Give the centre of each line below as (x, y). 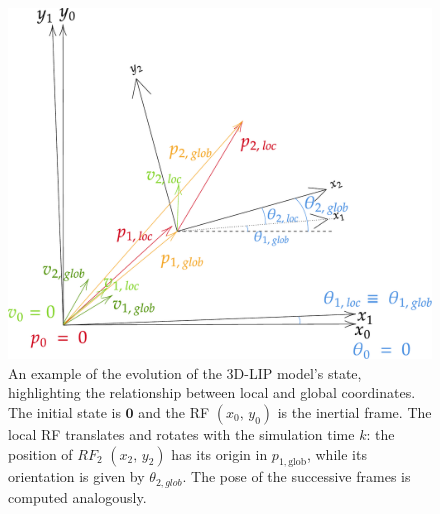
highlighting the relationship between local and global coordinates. (212, 392)
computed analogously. (77, 496)
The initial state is (64, 411)
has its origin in (219, 453)
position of (40, 453)
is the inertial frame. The (354, 411)
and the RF (174, 411)
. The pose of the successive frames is (296, 476)
